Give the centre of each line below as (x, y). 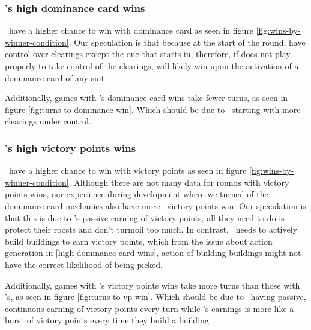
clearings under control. (48, 121)
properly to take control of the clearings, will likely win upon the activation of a (152, 66)
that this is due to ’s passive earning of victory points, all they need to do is (145, 217)
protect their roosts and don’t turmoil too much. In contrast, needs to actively (151, 229)
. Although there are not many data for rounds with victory (179, 182)
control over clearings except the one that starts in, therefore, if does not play (148, 54)
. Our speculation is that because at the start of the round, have (187, 42)
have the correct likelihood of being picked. (84, 264)
